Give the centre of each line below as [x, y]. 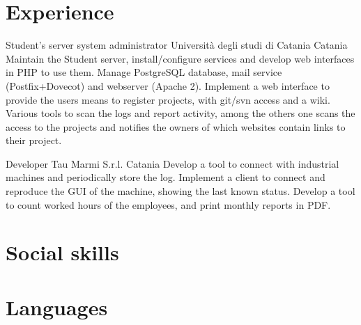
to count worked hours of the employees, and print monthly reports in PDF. [168, 204]
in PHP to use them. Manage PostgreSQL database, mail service [144, 72]
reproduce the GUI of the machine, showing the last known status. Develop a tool [180, 191]
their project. [34, 140]
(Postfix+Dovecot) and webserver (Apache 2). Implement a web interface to [168, 85]
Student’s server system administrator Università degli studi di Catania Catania [177, 45]
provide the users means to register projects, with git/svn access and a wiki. [168, 99]
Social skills [62, 252]
